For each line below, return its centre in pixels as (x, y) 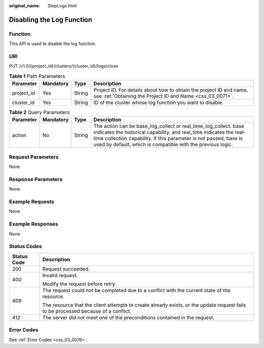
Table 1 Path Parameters (37, 76)
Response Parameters (36, 179)
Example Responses (34, 224)
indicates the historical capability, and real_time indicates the (164, 132)
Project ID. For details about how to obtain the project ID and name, (171, 90)
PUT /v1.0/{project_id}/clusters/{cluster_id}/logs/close (64, 66)
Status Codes (25, 246)
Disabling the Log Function (51, 20)
